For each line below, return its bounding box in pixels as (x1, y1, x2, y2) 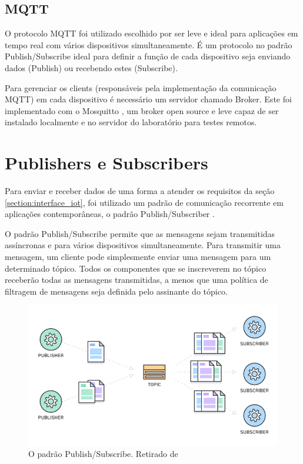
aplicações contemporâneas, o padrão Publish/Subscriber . (5, 208, 215, 220)
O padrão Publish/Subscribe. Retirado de (28, 448, 178, 460)
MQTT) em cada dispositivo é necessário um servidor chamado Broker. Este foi (5, 93, 292, 105)
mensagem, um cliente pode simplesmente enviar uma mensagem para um (5, 251, 271, 263)
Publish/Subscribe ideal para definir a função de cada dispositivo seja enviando (5, 50, 291, 62)
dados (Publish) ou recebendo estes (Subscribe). (5, 61, 178, 74)
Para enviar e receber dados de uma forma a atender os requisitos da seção (5, 185, 275, 197)
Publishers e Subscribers (5, 151, 208, 175)
